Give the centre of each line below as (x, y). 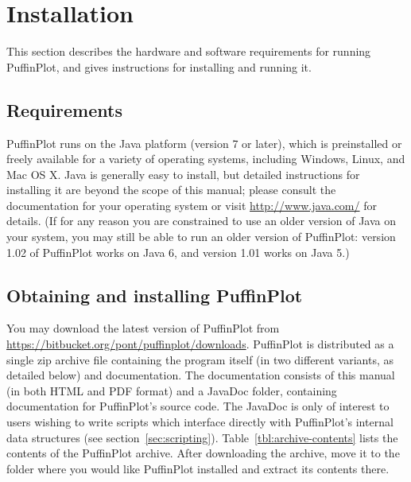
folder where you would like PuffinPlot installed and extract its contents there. (198, 468)
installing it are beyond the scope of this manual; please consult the (171, 190)
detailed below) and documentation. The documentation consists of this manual (201, 375)
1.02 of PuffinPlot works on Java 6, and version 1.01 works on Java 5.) (178, 252)
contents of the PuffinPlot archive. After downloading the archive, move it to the (203, 453)
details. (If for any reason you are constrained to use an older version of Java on (202, 221)
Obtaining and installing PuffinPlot (155, 295)
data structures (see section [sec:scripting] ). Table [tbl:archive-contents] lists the (202, 437)
